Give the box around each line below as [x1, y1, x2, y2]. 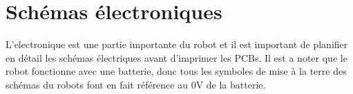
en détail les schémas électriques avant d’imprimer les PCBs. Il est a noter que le [6, 50, 347, 64]
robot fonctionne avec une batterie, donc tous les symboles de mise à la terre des [6, 64, 347, 78]
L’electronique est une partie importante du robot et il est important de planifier [6, 37, 348, 51]
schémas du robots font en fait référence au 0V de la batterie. [6, 77, 266, 91]
